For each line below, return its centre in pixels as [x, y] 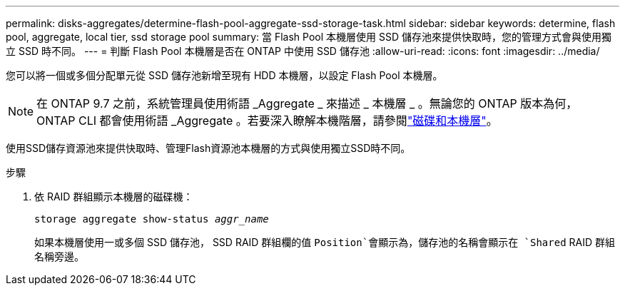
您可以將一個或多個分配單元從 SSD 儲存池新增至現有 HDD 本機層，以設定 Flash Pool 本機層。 [224, 75]
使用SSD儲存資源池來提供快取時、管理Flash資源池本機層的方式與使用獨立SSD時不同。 [208, 148]
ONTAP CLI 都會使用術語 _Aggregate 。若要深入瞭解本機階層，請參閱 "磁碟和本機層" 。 [267, 121]
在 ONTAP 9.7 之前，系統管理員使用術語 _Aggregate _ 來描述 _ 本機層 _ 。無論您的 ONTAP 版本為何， [307, 103]
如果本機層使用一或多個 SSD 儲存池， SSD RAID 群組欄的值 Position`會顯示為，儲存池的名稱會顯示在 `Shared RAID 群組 [325, 242]
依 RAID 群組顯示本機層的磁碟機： [114, 196]
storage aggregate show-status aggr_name [152, 219]
